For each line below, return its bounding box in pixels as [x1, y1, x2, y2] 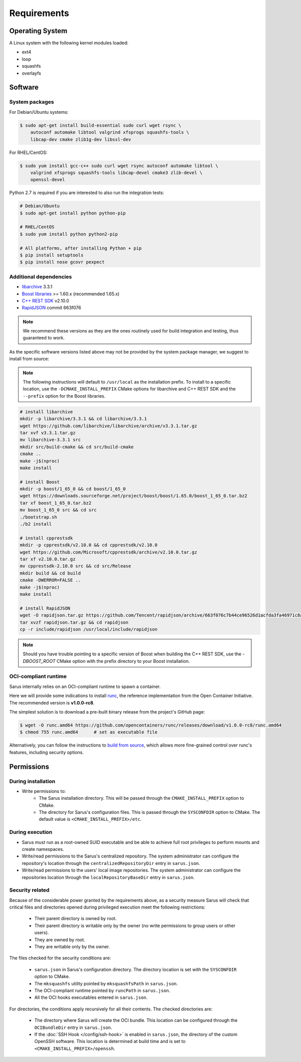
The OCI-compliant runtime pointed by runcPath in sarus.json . [34, 987, 171, 993]
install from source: [9, 356, 50, 362]
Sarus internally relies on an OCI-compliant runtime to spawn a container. [9, 683, 161, 689]
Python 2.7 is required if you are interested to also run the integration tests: [9, 190, 165, 196]
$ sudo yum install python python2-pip [20, 231, 118, 237]
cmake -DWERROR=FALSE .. [20, 577, 81, 583]
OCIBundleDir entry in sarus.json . [34, 1024, 112, 1030]
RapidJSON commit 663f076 [22, 305, 81, 311]
